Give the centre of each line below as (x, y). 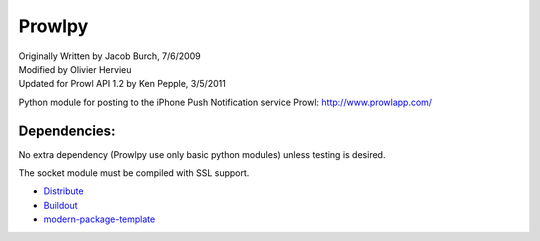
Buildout (61, 205)
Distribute (63, 191)
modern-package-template (99, 219)
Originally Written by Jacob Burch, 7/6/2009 (109, 56)
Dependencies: (67, 130)
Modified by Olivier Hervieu (75, 69)
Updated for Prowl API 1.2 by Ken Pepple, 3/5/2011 (122, 84)
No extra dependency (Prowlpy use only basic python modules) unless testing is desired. (202, 154)
